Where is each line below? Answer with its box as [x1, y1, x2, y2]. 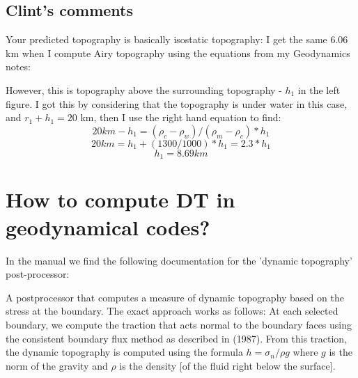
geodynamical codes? [6, 212, 210, 241]
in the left [297, 82, 341, 97]
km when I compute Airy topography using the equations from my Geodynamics [6, 45, 350, 60]
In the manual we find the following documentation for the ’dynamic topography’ [6, 253, 352, 267]
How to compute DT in [6, 185, 235, 214]
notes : [6, 59, 31, 74]
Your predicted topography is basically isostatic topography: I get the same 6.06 [6, 32, 348, 47]
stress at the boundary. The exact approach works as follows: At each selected [6, 304, 338, 318]
